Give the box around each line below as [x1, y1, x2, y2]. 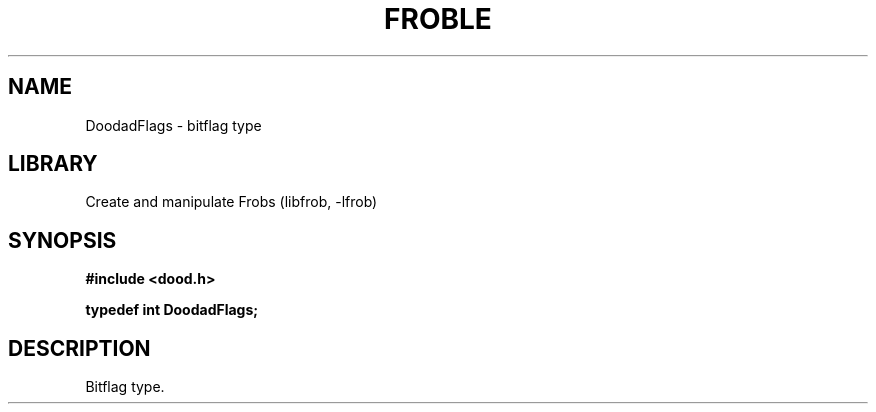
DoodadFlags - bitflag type [85, 116, 262, 134]
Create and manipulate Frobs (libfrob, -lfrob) [85, 193, 378, 211]
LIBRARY [8, 151, 98, 177]
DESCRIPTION [8, 335, 151, 361]
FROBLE [384, 2, 492, 36]
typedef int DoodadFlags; [85, 301, 259, 319]
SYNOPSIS [8, 227, 117, 253]
